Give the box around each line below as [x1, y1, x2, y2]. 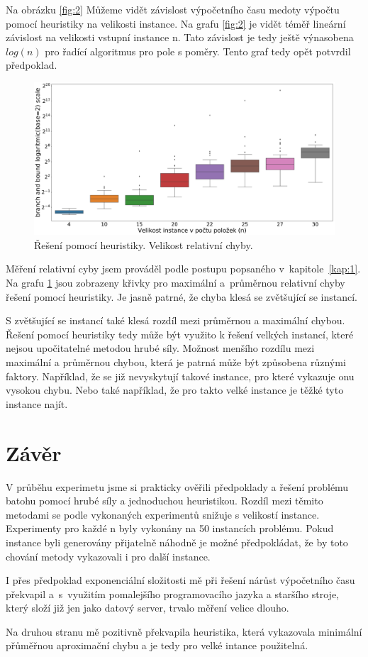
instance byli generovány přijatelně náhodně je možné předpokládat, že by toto [6, 534, 348, 549]
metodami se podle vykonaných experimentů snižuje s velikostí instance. [6, 507, 320, 521]
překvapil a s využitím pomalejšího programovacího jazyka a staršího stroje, [6, 586, 339, 601]
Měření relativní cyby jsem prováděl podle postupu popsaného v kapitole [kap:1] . [6, 261, 361, 276]
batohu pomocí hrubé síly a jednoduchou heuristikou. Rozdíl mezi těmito [6, 493, 323, 508]
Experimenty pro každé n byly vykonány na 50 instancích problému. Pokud [6, 521, 334, 536]
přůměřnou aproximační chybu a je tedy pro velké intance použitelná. [6, 638, 308, 653]
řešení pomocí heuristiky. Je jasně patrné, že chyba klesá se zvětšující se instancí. [6, 289, 357, 304]
